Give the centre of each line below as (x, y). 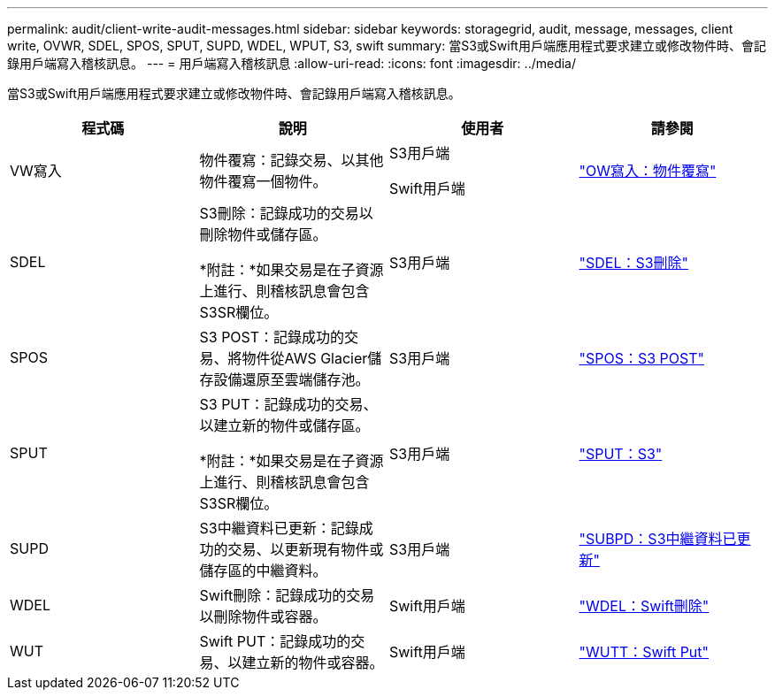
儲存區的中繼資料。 (263, 571)
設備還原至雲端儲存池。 (292, 379)
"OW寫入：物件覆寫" (648, 171)
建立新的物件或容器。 (313, 663)
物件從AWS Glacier (305, 358)
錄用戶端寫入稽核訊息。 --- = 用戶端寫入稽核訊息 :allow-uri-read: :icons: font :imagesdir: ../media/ (292, 63)
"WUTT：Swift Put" (644, 652)
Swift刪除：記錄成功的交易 (287, 595)
